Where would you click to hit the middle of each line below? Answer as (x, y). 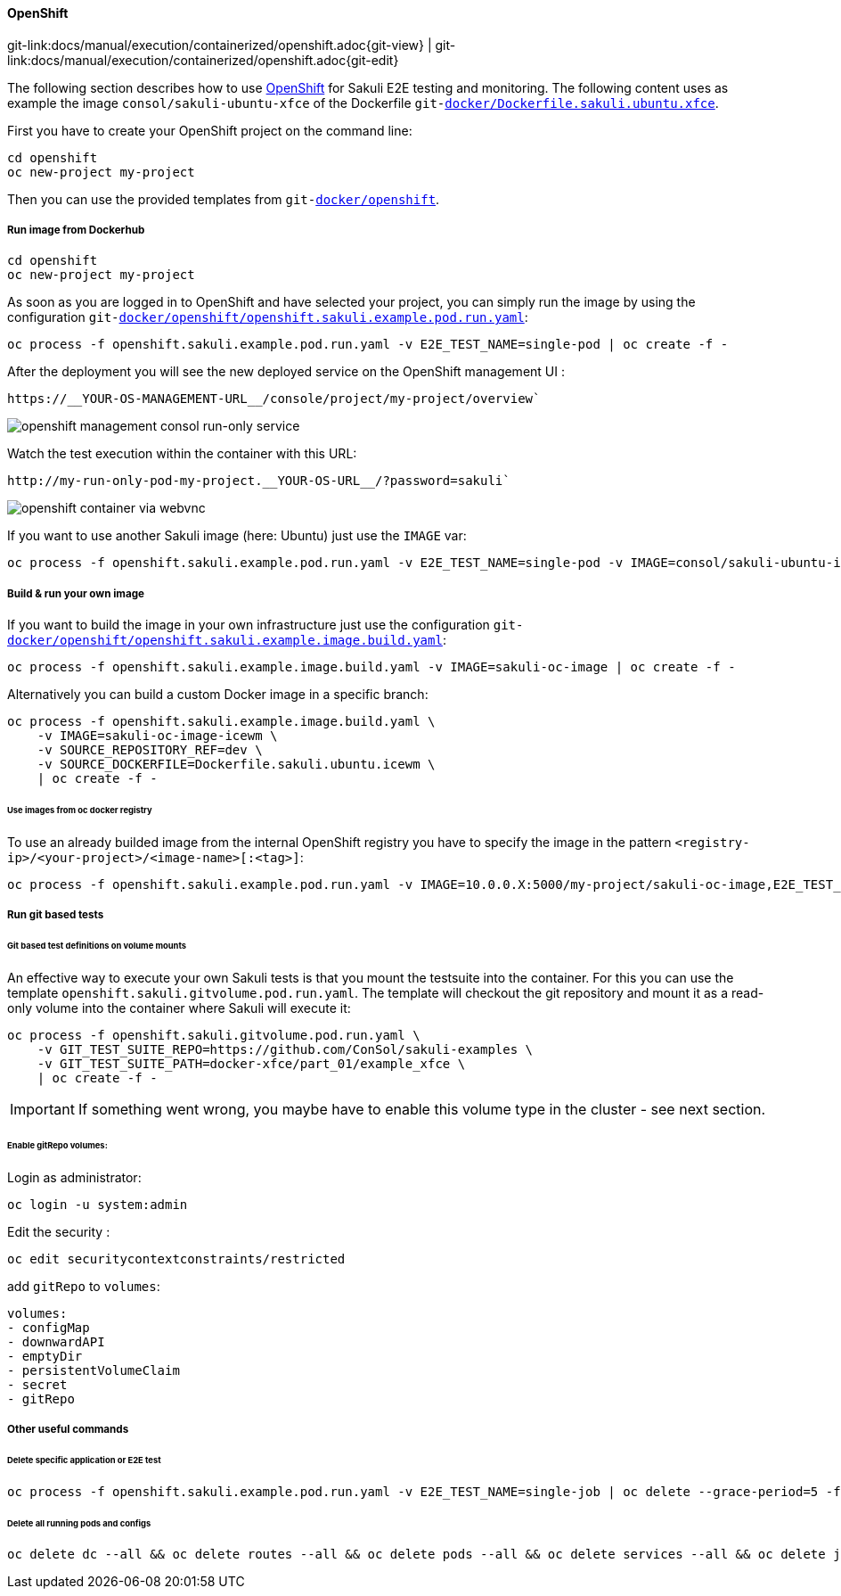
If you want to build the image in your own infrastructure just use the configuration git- (265, 625)
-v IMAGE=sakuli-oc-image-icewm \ (157, 736)
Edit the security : (59, 1231)
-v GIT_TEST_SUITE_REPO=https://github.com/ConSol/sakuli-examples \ (285, 1049)
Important (42, 1109)
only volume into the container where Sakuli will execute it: (179, 1008)
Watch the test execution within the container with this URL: (182, 454)
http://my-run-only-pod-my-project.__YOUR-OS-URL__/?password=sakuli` (259, 481)
